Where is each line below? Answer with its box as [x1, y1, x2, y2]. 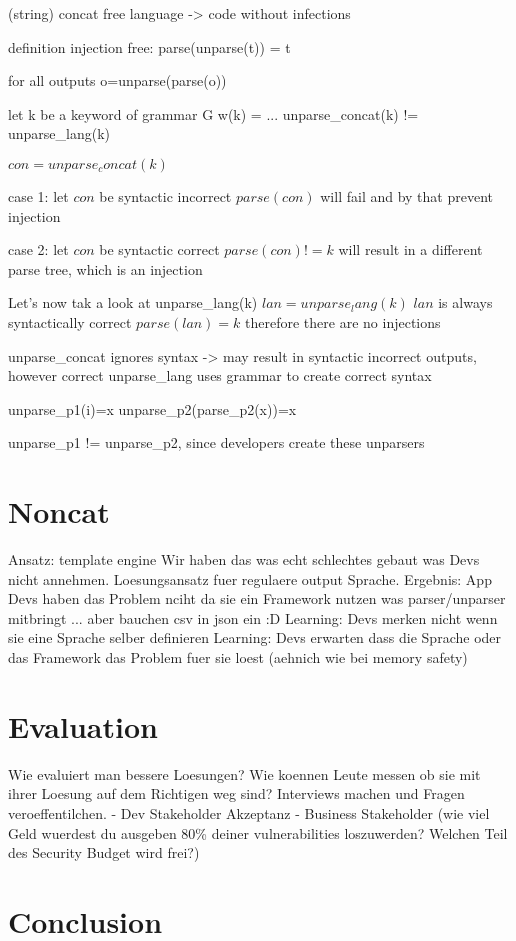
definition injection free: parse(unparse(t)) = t [8, 36, 291, 57]
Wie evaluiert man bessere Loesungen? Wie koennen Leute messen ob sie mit [8, 763, 481, 784]
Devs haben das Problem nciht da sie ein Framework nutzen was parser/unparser [8, 588, 506, 609]
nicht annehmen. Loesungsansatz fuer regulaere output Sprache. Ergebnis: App [8, 568, 492, 589]
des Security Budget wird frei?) [8, 842, 200, 863]
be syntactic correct [99, 239, 220, 260]
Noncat [8, 491, 110, 532]
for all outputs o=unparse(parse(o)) [8, 70, 227, 91]
